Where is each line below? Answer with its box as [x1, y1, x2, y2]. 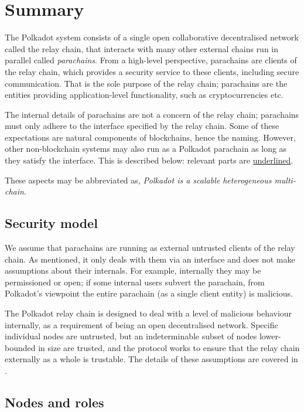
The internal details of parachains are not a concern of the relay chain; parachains [5, 108, 299, 120]
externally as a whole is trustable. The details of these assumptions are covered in [5, 353, 298, 365]
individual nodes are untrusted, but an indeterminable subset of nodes [5, 330, 257, 342]
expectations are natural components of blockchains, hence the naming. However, [5, 131, 296, 143]
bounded [5, 341, 36, 353]
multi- [274, 173, 296, 186]
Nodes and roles [5, 393, 104, 411]
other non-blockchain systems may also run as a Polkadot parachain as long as [5, 142, 287, 155]
